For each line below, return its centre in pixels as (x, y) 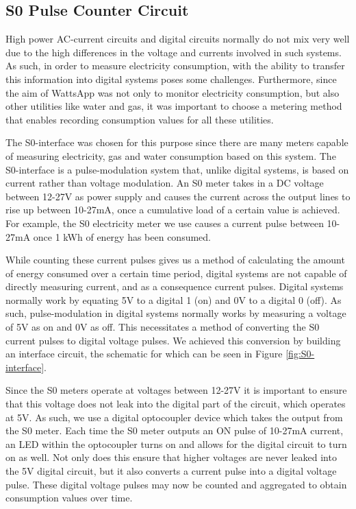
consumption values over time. (69, 498)
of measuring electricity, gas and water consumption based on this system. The (171, 155)
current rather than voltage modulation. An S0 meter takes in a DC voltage (165, 183)
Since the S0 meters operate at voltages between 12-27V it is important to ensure (176, 390)
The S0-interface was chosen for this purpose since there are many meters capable (177, 142)
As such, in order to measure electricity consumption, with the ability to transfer (175, 66)
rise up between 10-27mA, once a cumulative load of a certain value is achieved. (173, 210)
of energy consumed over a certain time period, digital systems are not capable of (176, 273)
